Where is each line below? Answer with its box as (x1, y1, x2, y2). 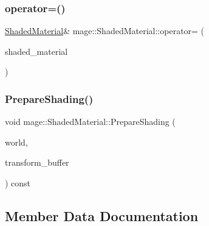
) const (5, 177, 31, 189)
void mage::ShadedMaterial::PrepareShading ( (5, 115, 176, 128)
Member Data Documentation (5, 206, 199, 225)
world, (5, 135, 28, 148)
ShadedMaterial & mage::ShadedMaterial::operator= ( (5, 24, 205, 37)
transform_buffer (5, 156, 69, 169)
